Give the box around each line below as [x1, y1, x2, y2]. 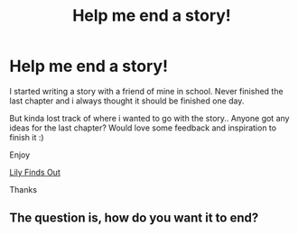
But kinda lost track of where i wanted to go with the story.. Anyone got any [9, 112, 290, 123]
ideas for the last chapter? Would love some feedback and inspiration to [9, 122, 277, 133]
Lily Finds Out [9, 166, 61, 177]
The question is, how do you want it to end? [9, 211, 259, 226]
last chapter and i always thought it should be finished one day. [9, 95, 245, 106]
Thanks [9, 184, 38, 194]
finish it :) [9, 131, 44, 142]
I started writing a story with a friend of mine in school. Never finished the [9, 85, 284, 96]
